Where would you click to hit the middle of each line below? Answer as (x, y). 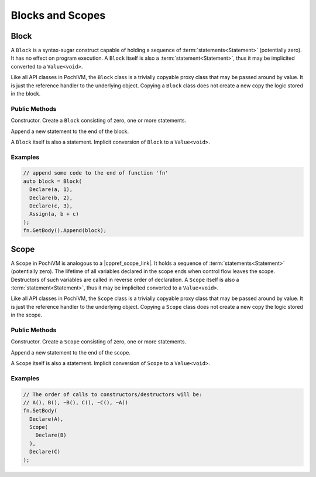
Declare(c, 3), (51, 206)
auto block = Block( (52, 181)
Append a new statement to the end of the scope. (71, 352)
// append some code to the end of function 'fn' (96, 173)
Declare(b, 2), (51, 197)
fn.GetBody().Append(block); (65, 231)
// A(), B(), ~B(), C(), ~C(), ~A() (76, 402)
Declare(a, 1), (51, 190)
